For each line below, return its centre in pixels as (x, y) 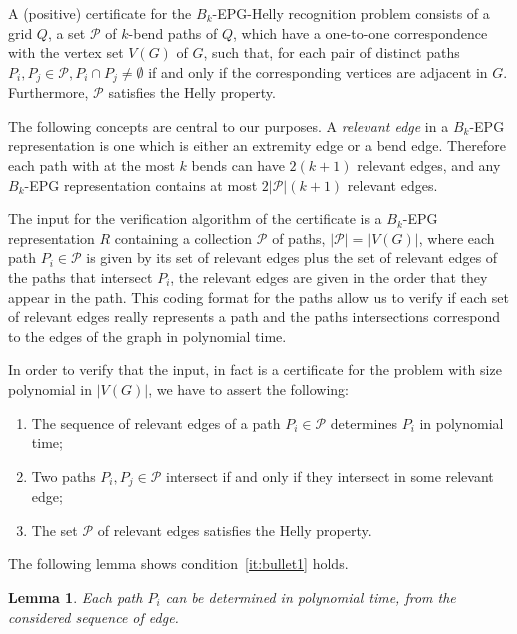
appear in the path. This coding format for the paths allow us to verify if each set (258, 296)
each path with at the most (91, 165)
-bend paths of (173, 32)
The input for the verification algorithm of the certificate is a (195, 218)
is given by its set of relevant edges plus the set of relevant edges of (292, 257)
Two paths (63, 475)
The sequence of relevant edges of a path (156, 422)
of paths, (299, 237)
